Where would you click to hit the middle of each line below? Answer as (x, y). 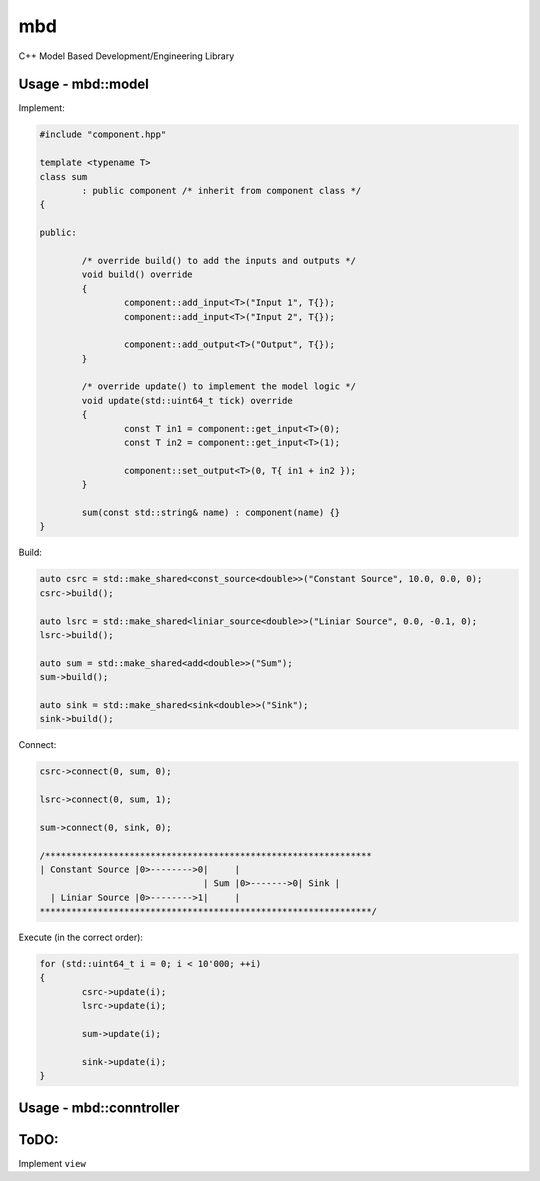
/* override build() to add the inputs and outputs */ (219, 260)
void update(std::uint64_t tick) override (187, 400)
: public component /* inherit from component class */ (221, 190)
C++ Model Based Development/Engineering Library (126, 56)
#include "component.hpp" (103, 134)
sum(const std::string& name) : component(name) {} (211, 512)
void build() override (137, 274)
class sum (63, 176)
